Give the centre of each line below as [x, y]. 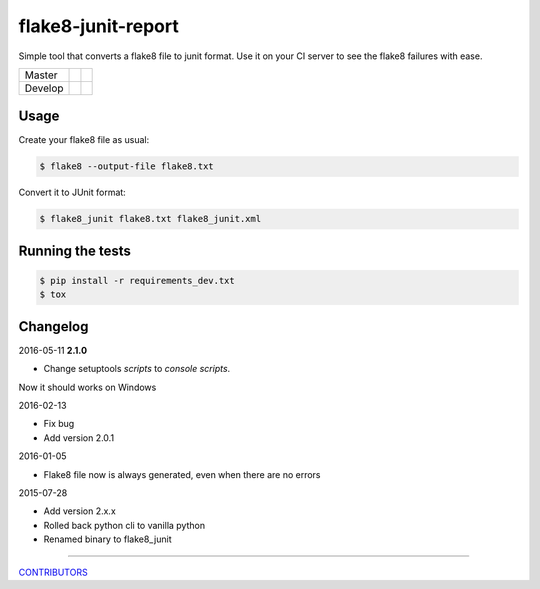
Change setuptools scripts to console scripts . [137, 369]
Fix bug [59, 424]
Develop [44, 88]
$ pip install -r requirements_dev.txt [137, 280]
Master [41, 75]
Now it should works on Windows [87, 387]
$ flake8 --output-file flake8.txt [126, 166]
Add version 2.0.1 [79, 437]
